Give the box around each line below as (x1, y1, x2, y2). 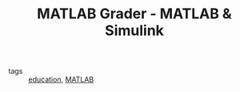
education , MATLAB (28, 75, 94, 84)
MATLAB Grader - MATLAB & (37, 5, 232, 23)
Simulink (105, 21, 164, 40)
